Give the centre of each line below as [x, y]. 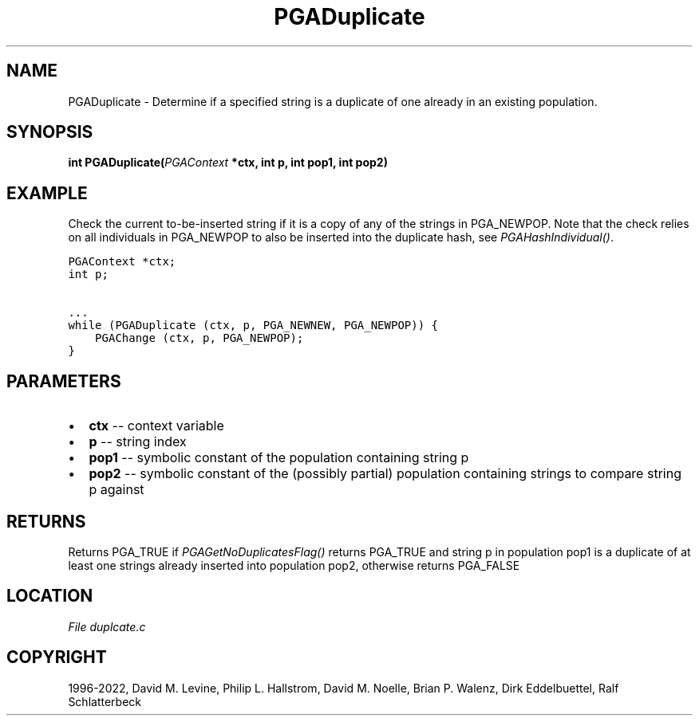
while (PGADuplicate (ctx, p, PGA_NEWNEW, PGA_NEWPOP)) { [253, 326]
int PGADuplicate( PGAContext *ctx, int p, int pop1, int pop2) [228, 163]
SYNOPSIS [50, 132]
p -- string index [138, 442]
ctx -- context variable [156, 426]
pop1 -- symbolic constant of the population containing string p [279, 458]
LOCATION [50, 596]
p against [116, 490]
